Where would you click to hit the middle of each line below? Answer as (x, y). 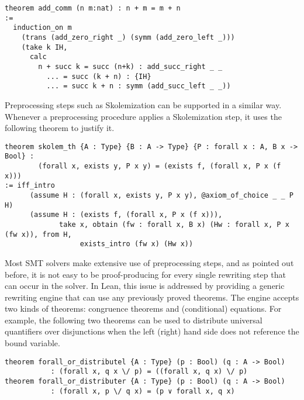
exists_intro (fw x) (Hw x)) (137, 244)
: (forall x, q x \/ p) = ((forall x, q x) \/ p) (149, 372)
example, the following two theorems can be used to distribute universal (134, 320)
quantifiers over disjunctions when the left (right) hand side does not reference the (152, 331)
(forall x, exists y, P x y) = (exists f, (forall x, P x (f (160, 166)
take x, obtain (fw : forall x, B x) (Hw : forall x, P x (174, 224)
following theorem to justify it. (60, 128)
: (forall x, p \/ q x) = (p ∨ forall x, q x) (143, 391)
